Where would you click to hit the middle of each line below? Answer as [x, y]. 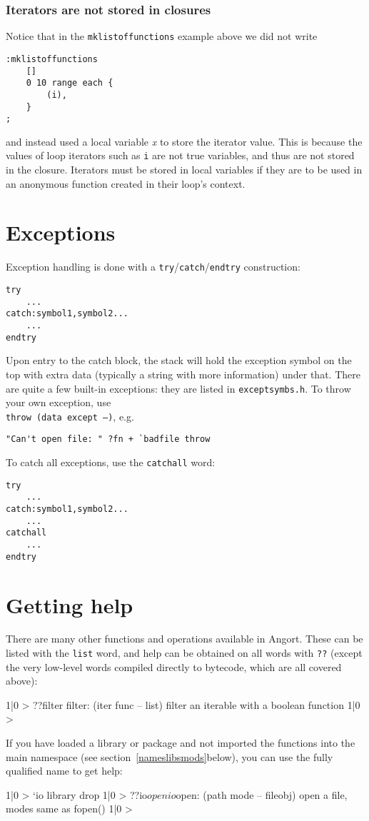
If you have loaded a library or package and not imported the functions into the [181, 743]
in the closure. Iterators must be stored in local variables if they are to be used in [184, 170]
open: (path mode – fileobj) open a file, [262, 794]
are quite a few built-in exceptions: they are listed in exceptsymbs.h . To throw [178, 388]
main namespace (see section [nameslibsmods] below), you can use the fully [170, 756]
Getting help [70, 604]
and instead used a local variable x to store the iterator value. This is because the [184, 141]
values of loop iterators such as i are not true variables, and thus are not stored [180, 155]
